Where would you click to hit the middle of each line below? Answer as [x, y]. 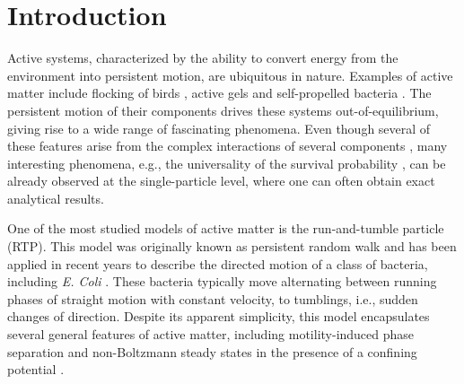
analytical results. [56, 198]
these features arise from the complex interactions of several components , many [228, 146]
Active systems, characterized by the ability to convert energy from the [203, 58]
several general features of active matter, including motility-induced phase [211, 334]
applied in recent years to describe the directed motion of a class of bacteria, [218, 263]
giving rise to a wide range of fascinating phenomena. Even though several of [219, 128]
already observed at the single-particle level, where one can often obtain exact [221, 181]
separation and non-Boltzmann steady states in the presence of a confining [212, 351]
